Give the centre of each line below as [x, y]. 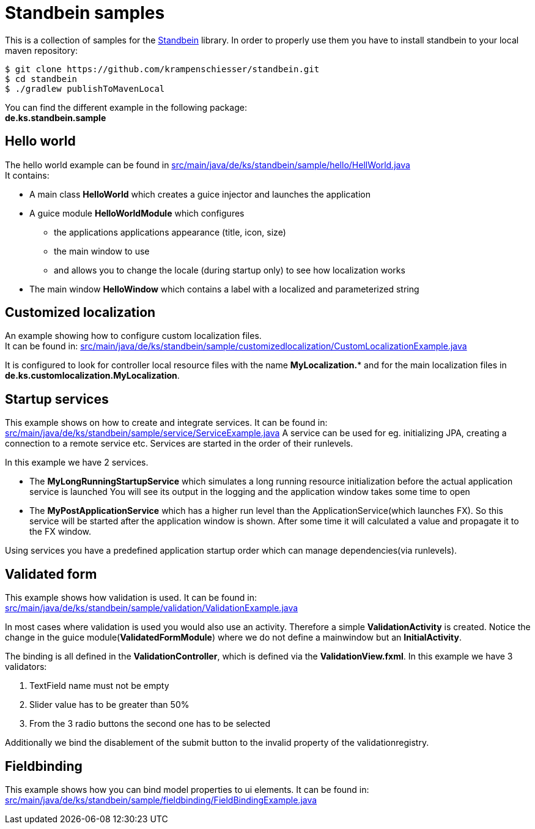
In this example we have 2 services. [77, 463]
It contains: [27, 175]
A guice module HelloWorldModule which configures [137, 213]
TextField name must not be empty [99, 686]
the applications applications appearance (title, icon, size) [170, 232]
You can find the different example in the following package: [126, 107]
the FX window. [61, 532]
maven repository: [42, 50]
